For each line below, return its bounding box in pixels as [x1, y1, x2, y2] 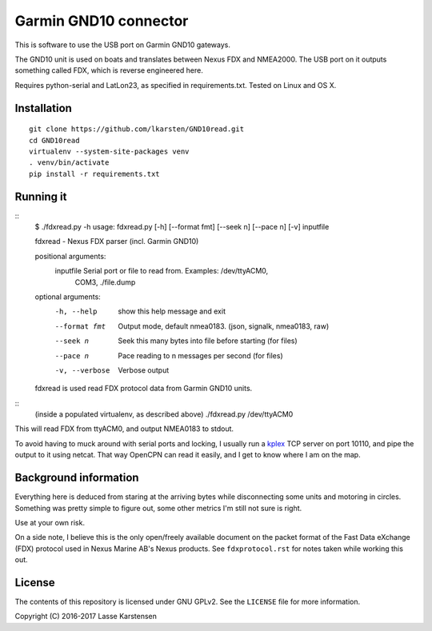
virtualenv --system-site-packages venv [29, 146, 190, 156]
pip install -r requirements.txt [29, 169, 160, 178]
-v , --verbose [54, 365, 110, 375]
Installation [14, 101, 72, 115]
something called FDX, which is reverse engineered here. [14, 66, 204, 75]
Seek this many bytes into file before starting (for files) [118, 336, 298, 345]
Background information [14, 471, 139, 485]
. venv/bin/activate [29, 158, 110, 167]
